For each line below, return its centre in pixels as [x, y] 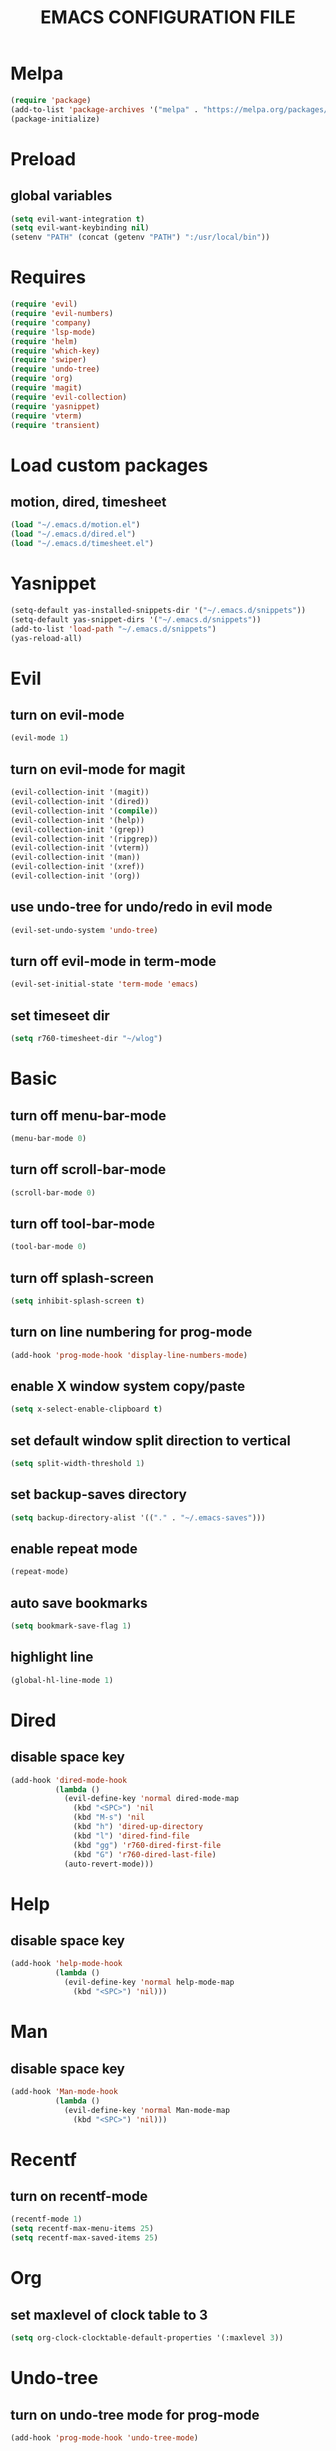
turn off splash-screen [82, 1277]
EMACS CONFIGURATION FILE [168, 17]
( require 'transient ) [55, 425]
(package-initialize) [55, 119]
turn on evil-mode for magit [98, 769]
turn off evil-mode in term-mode [113, 961]
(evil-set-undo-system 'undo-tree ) [84, 930]
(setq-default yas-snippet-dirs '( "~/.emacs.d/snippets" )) [136, 619]
